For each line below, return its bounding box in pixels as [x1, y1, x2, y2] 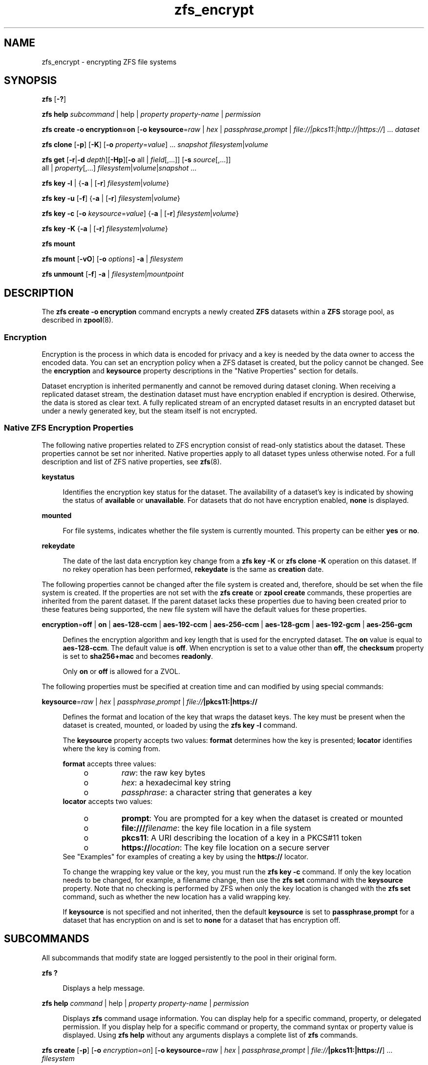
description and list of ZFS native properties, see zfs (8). [42, 457, 222, 466]
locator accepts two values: [63, 797, 153, 805]
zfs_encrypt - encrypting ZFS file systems [42, 57, 177, 66]
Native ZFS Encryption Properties [4, 423, 134, 433]
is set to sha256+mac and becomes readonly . [63, 652, 213, 660]
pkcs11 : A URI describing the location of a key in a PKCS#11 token [121, 832, 362, 843]
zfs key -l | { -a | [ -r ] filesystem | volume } [42, 179, 170, 188]
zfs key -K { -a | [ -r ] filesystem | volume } [42, 224, 168, 233]
